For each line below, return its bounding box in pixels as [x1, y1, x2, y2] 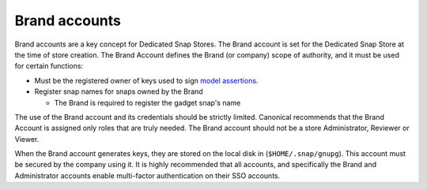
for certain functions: [14, 61, 83, 71]
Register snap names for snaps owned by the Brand [34, 87, 203, 96]
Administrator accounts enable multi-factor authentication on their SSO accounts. [14, 170, 281, 181]
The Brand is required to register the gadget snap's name [54, 98, 241, 107]
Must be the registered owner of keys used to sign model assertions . [34, 76, 259, 85]
